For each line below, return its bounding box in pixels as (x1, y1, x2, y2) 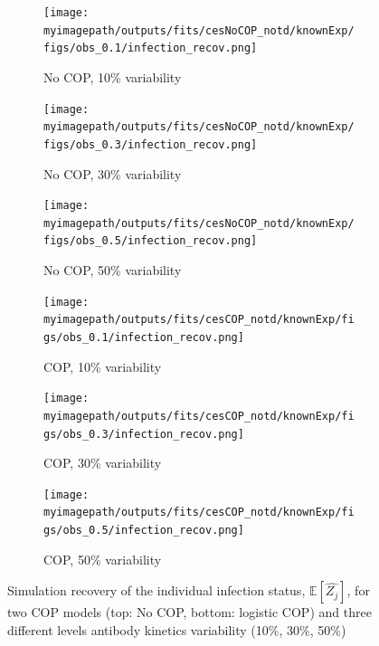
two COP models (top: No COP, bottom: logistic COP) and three (7, 603, 372, 622)
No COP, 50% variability (43, 261, 182, 280)
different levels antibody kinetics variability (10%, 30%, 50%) (7, 620, 346, 639)
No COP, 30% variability (43, 164, 182, 183)
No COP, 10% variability (43, 67, 182, 86)
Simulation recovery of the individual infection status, (7, 581, 306, 600)
